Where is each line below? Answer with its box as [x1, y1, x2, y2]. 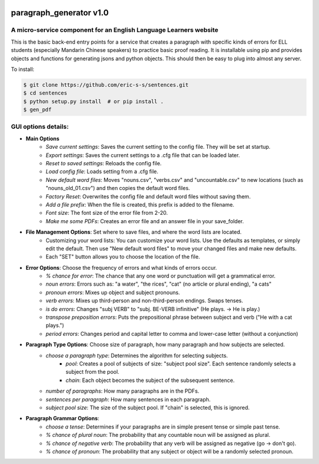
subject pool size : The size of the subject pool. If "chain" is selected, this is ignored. [45, 404, 250, 411]
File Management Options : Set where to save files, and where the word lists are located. [25, 228, 242, 236]
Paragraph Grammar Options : [25, 415, 100, 422]
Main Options [25, 135, 60, 142]
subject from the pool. [66, 368, 119, 375]
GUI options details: [11, 123, 69, 131]
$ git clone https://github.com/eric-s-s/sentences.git [23, 81, 189, 88]
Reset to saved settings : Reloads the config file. [45, 160, 162, 166]
